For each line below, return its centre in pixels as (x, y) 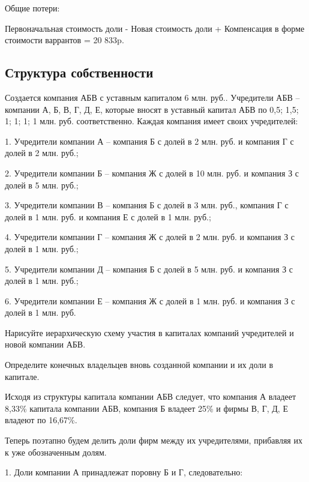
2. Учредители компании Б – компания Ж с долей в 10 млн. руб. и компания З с (152, 173)
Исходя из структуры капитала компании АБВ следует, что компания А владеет (151, 396)
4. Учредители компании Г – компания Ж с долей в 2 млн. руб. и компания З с (150, 237)
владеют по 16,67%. (41, 420)
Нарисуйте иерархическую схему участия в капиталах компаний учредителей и (149, 332)
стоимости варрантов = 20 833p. (64, 40)
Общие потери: (32, 8)
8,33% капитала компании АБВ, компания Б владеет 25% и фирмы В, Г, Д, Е (146, 408)
